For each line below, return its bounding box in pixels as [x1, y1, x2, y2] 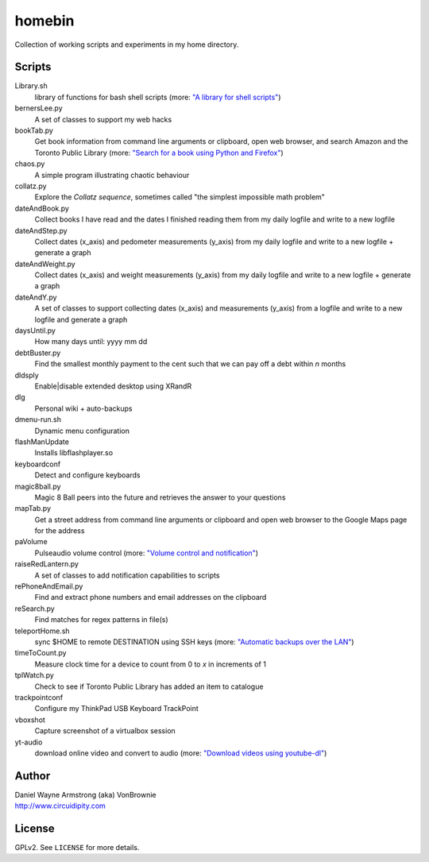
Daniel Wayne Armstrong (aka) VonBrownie [14, 790, 157, 799]
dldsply [14, 370, 39, 380]
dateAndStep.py [14, 226, 68, 235]
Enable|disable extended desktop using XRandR [34, 381, 192, 391]
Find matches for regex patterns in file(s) [34, 615, 168, 624]
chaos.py [14, 159, 45, 168]
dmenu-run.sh [14, 415, 61, 424]
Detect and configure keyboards [34, 470, 141, 480]
